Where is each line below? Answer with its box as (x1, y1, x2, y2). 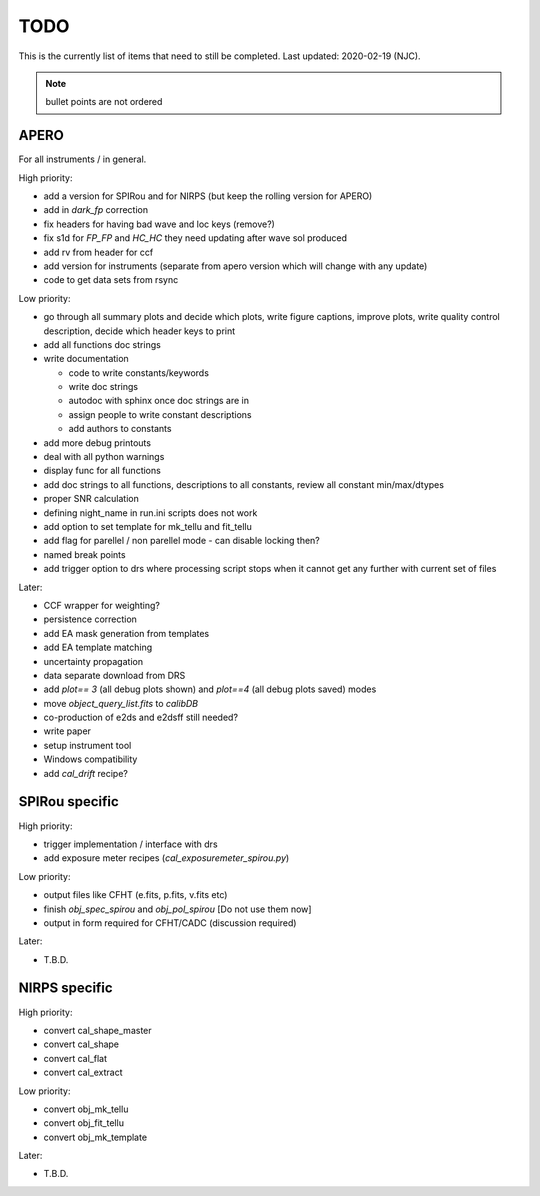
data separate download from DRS (43, 669, 186, 681)
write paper (43, 725, 92, 737)
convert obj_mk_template (43, 1131, 148, 1143)
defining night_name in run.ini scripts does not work (43, 506, 258, 519)
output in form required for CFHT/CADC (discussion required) (43, 916, 297, 929)
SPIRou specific (18, 793, 119, 810)
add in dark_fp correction (43, 204, 149, 216)
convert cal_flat (43, 1052, 108, 1064)
